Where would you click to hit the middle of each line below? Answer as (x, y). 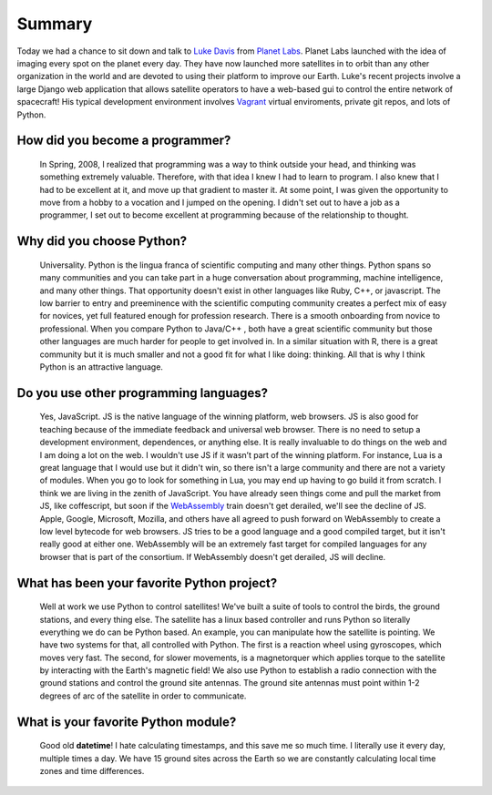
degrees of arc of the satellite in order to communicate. (143, 696)
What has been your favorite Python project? (147, 583)
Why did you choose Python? (102, 241)
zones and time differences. (92, 771)
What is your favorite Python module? (127, 722)
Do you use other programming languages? (143, 393)
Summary (55, 24)
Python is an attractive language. (102, 367)
